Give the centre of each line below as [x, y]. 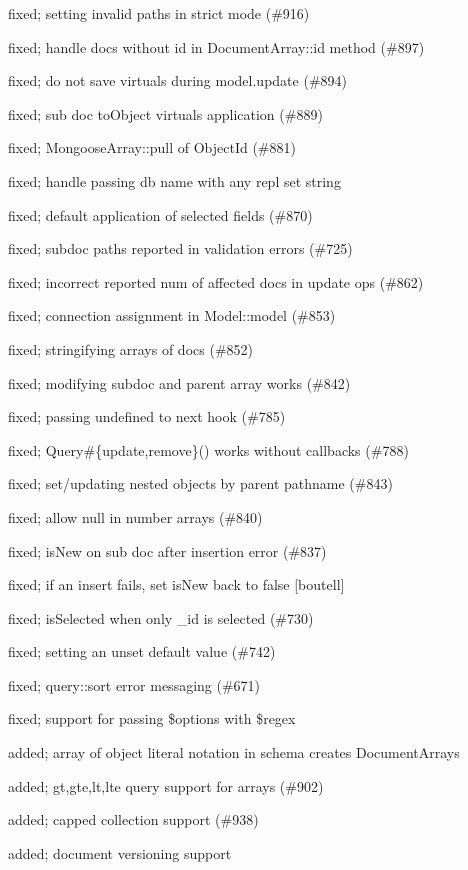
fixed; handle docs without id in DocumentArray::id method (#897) [216, 46]
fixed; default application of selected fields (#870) [160, 214]
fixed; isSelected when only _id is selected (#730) [161, 617]
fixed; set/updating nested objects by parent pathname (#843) [200, 483]
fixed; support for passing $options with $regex [152, 718]
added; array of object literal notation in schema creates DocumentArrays [234, 752]
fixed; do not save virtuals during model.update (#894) [177, 80]
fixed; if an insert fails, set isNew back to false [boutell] [176, 584]
